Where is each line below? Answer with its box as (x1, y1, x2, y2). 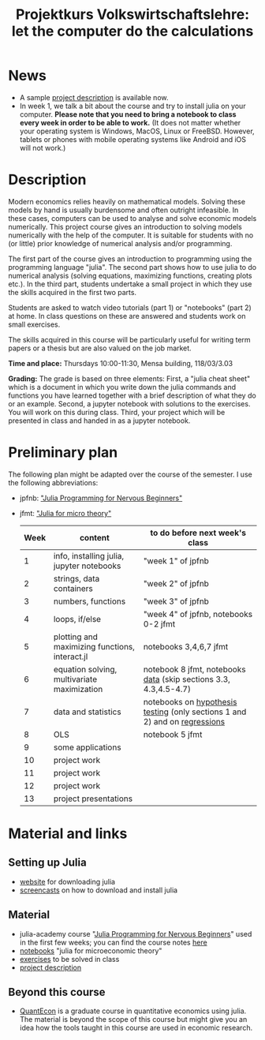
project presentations (53, 793, 132, 804)
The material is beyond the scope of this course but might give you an (19, 1015, 248, 1024)
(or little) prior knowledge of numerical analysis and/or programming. (8, 238, 233, 248)
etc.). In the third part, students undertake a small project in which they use (8, 279, 252, 289)
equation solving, (53, 664, 118, 675)
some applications (53, 742, 121, 753)
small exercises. (8, 320, 61, 329)
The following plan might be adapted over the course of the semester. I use (8, 469, 252, 479)
